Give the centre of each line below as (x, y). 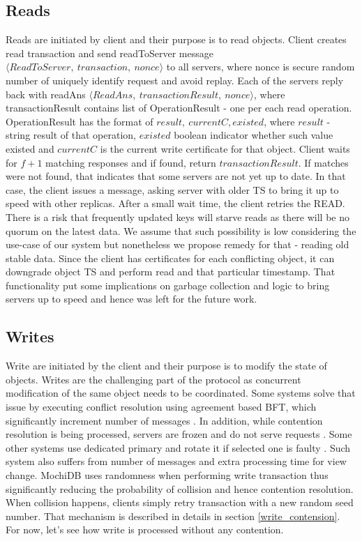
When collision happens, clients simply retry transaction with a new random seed (180, 502)
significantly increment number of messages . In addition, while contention (164, 420)
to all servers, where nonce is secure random (261, 67)
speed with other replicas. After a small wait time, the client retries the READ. (175, 203)
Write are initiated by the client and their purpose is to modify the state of (166, 366)
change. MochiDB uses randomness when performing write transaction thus (167, 475)
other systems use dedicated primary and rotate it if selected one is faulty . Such (178, 447)
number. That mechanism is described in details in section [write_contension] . (173, 516)
